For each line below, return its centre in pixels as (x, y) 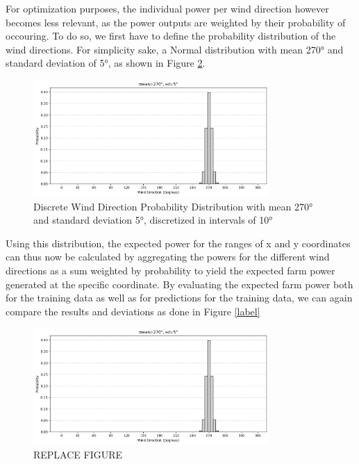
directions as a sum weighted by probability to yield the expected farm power (170, 270)
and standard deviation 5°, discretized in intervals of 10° (153, 220)
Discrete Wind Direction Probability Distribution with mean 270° (173, 206)
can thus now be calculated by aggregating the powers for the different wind (168, 257)
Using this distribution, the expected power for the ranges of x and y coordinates (178, 243)
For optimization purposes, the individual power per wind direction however (167, 8)
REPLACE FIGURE (78, 454)
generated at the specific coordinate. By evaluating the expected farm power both (179, 284)
